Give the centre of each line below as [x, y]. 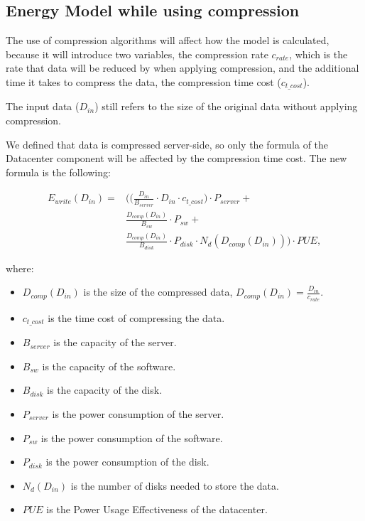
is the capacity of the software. [109, 366]
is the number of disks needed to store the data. [175, 485]
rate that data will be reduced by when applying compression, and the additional [182, 68]
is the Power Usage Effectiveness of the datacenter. [157, 509]
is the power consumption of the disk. [127, 462]
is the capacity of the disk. [105, 390]
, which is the [318, 54]
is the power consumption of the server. [138, 414]
